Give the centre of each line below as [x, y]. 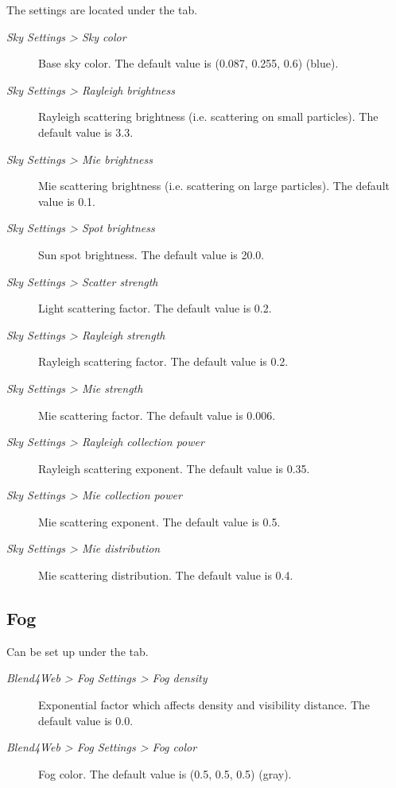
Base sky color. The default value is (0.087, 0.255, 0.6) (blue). [188, 63]
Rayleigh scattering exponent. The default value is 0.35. [174, 468]
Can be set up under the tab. [78, 651]
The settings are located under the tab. [102, 10]
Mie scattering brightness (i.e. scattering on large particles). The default [214, 186]
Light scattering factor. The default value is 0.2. [155, 308]
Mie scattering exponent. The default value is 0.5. [159, 521]
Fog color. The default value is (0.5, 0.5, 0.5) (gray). [165, 773]
